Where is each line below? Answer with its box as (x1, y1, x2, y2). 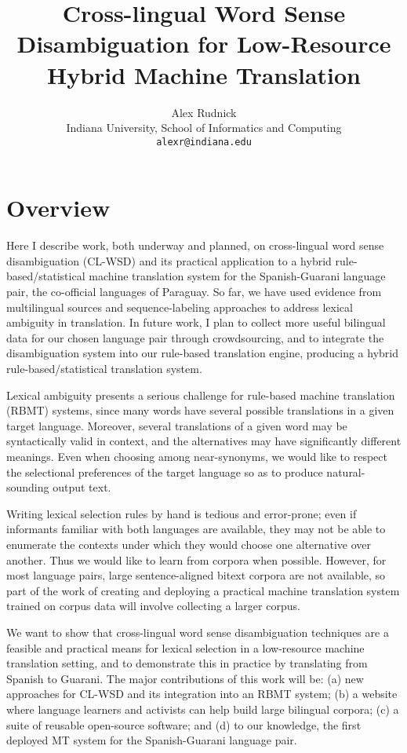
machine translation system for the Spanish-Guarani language (89, 268, 386, 284)
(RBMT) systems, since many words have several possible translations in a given (6, 402, 394, 419)
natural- (326, 463, 365, 480)
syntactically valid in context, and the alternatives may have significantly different (6, 433, 402, 449)
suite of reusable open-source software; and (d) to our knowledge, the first (6, 716, 362, 733)
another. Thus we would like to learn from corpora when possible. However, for (6, 551, 387, 568)
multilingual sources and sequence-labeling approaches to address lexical (6, 298, 353, 315)
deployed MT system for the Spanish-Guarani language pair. (6, 732, 297, 748)
